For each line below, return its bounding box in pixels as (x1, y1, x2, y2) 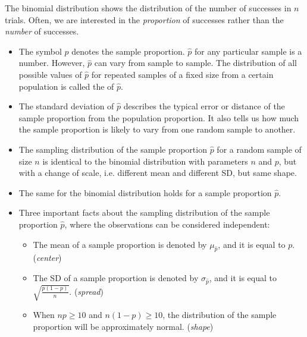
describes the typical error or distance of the (123, 100, 285, 112)
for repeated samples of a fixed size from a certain (91, 68, 274, 80)
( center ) (33, 251, 62, 264)
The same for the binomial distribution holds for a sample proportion (18, 186, 272, 199)
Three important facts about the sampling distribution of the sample (18, 206, 270, 219)
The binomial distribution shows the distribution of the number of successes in (5, 2, 292, 14)
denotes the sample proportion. (71, 45, 185, 57)
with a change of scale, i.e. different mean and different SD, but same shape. (18, 166, 297, 179)
